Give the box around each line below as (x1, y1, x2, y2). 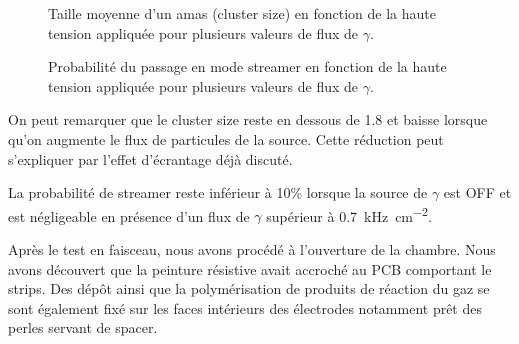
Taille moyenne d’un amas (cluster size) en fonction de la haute (48, 3, 436, 23)
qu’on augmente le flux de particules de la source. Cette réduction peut (8, 128, 444, 149)
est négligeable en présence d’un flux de (8, 205, 250, 226)
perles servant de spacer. (8, 317, 158, 338)
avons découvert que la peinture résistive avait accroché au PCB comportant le (8, 258, 492, 279)
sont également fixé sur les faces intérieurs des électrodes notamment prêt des (8, 297, 482, 318)
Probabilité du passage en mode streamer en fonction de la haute (48, 56, 447, 77)
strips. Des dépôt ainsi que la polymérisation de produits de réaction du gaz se (8, 278, 490, 299)
